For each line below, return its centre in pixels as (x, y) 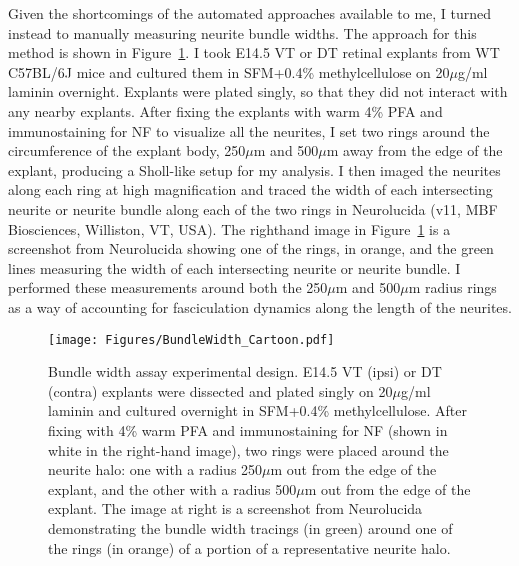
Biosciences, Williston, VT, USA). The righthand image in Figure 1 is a (229, 228)
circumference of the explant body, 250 (127, 150)
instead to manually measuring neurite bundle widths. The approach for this (242, 32)
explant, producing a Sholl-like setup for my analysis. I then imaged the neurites (254, 169)
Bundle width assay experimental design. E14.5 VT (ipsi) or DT (245, 371)
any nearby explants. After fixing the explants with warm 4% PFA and (225, 110)
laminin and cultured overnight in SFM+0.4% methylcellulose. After (257, 410)
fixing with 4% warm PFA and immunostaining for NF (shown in (248, 429)
